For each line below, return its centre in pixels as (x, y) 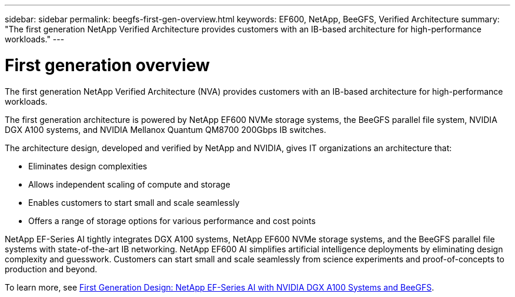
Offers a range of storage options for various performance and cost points (172, 221)
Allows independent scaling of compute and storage (129, 184)
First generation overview (107, 65)
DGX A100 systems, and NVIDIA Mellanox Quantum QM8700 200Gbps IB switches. (165, 129)
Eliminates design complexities (88, 166)
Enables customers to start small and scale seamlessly (134, 202)
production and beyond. (51, 269)
